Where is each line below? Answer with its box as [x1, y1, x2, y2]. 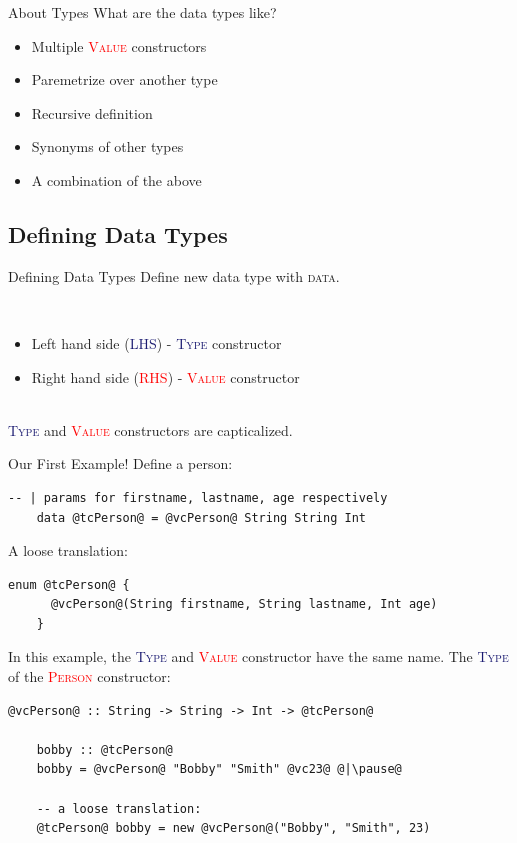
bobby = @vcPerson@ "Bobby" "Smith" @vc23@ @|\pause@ [36, 762, 402, 777]
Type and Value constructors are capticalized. [8, 419, 293, 440]
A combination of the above [31, 169, 202, 190]
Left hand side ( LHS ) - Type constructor [31, 332, 282, 353]
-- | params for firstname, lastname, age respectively [8, 490, 388, 505]
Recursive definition [31, 102, 153, 123]
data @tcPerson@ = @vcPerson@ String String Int [36, 510, 366, 525]
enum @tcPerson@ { [8, 577, 130, 592]
